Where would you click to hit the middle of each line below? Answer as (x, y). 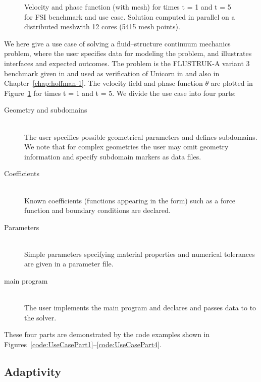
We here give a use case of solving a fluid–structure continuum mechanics (117, 43)
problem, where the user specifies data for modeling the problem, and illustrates (128, 53)
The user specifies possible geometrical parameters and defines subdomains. (141, 137)
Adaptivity (33, 372)
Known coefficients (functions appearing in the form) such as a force (130, 200)
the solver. (40, 317)
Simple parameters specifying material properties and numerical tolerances (140, 254)
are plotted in (232, 83)
